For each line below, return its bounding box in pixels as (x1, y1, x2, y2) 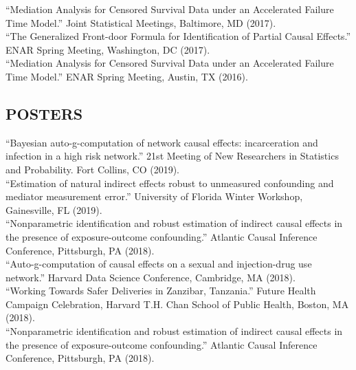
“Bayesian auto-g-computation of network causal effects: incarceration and (5, 135, 318, 149)
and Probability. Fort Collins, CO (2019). (5, 162, 179, 176)
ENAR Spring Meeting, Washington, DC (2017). (5, 42, 210, 56)
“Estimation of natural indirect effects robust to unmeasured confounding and (5, 175, 334, 190)
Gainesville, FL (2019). (5, 202, 102, 217)
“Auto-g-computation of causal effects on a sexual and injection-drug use (5, 257, 312, 271)
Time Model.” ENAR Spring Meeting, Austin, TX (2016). (5, 69, 248, 83)
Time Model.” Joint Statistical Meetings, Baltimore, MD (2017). (5, 15, 276, 30)
